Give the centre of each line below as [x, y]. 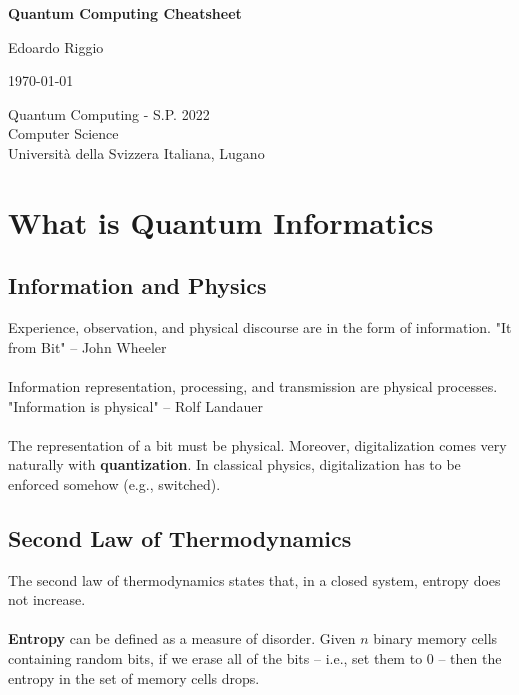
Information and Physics [137, 285]
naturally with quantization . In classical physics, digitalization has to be [234, 464]
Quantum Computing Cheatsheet [125, 13]
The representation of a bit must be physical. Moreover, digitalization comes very [257, 444]
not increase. [47, 599]
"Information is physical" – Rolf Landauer [135, 405]
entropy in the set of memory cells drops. [134, 677]
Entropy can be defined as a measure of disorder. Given [182, 638]
